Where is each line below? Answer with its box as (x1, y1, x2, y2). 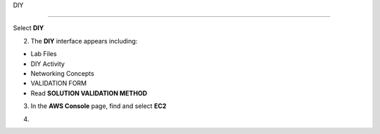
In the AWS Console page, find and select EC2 (30, 102, 167, 110)
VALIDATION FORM (30, 79, 87, 88)
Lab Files (30, 50, 57, 58)
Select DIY (13, 24, 44, 32)
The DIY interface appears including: (30, 36, 138, 45)
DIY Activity (30, 60, 65, 68)
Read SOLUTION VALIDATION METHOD (30, 88, 148, 98)
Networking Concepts (30, 69, 94, 77)
